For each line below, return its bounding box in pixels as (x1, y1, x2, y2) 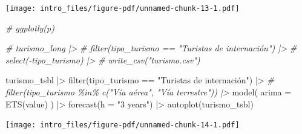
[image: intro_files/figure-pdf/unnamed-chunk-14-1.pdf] (5, 121, 240, 130)
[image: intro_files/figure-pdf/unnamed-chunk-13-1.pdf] (5, 4, 240, 13)
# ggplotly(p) (5, 21, 54, 34)
